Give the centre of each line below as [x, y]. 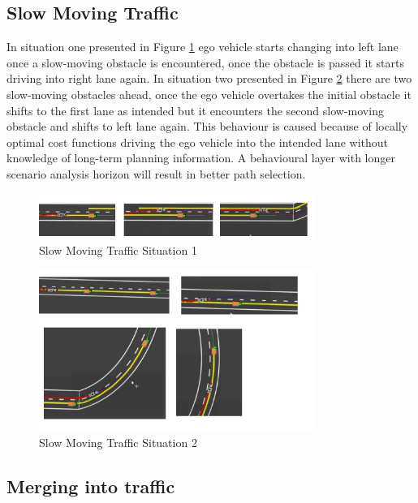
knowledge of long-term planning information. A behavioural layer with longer [201, 158]
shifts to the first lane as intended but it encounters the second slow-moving [195, 110]
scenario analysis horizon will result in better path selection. [156, 173]
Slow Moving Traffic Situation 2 [118, 443]
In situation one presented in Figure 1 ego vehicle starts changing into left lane [203, 47]
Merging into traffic [91, 486]
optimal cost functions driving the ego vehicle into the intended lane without [197, 142]
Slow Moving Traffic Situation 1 [118, 250]
